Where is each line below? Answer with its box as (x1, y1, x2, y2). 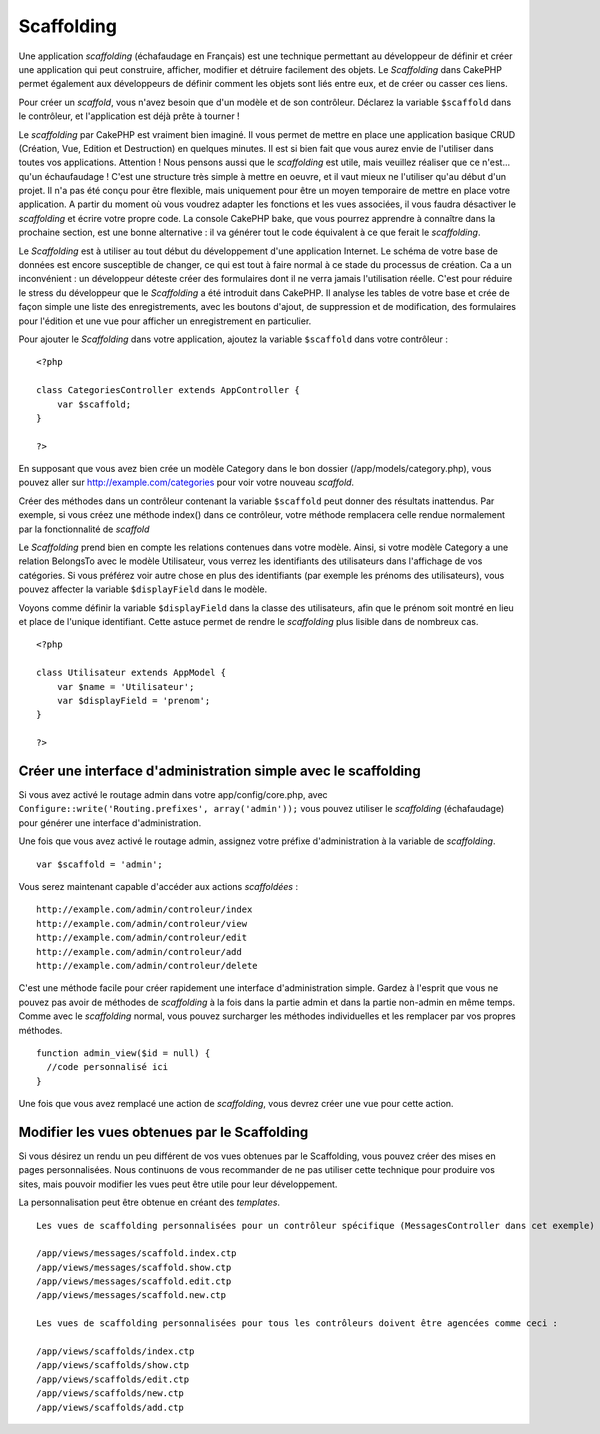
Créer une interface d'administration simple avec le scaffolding (18, 762, 421, 779)
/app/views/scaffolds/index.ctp (36, 1346, 195, 1357)
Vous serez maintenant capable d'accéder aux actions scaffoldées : (18, 880, 299, 892)
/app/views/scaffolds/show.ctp (36, 1360, 190, 1371)
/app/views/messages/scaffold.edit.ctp (36, 1276, 232, 1287)
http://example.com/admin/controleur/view (36, 918, 248, 929)
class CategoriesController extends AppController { (36, 385, 300, 396)
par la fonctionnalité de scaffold (18, 523, 150, 535)
